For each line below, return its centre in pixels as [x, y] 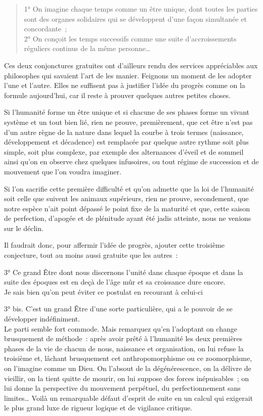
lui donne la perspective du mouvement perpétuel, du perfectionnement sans [122, 388]
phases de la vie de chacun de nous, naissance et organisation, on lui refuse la [124, 348]
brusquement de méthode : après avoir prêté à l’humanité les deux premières [123, 338]
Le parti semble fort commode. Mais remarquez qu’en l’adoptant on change [121, 328]
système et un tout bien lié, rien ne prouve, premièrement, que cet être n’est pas [128, 122]
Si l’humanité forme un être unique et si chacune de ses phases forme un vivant [127, 112]
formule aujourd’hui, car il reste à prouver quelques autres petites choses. [117, 95]
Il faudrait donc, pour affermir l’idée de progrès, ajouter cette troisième [115, 245]
